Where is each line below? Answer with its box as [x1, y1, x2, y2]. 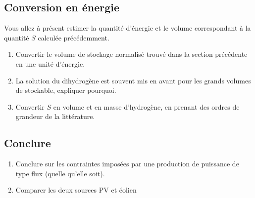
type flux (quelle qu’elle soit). [15, 168, 105, 178]
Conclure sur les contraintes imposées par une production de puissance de [15, 158, 239, 169]
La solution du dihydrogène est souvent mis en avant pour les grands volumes [15, 75, 251, 85]
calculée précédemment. [38, 32, 109, 42]
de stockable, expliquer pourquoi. [15, 85, 116, 95]
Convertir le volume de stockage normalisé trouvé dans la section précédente [15, 49, 248, 59]
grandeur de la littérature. [15, 111, 95, 121]
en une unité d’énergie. [15, 58, 85, 69]
